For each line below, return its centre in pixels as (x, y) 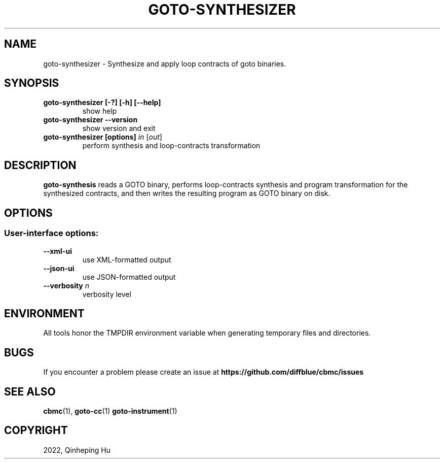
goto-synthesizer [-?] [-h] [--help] (102, 103)
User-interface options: (51, 233)
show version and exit (119, 128)
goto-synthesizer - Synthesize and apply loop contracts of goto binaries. (165, 63)
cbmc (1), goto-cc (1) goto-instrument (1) (110, 411)
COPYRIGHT (36, 431)
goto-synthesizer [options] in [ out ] (103, 137)
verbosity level (107, 294)
